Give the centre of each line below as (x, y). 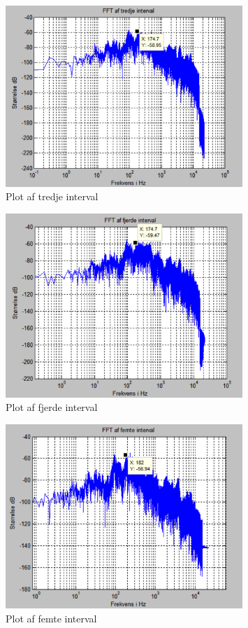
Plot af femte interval (51, 618)
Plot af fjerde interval (52, 407)
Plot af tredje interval (52, 196)
